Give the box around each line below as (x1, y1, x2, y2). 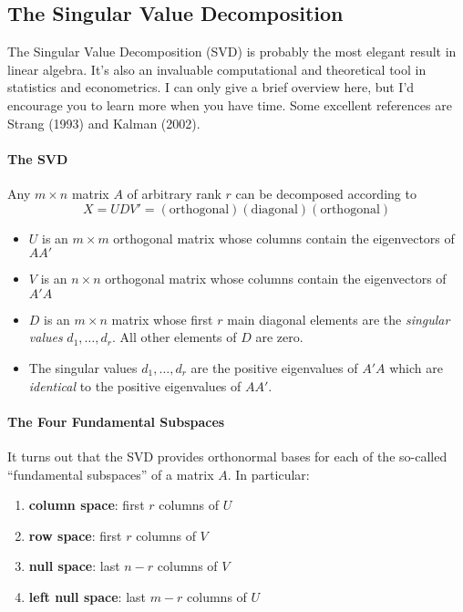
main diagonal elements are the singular (227, 309, 450, 328)
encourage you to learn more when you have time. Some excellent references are (7, 95, 452, 114)
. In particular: (227, 464, 310, 483)
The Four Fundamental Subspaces (7, 411, 225, 430)
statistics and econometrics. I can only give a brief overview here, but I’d (7, 78, 415, 97)
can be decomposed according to (235, 183, 417, 202)
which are (389, 358, 443, 377)
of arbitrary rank (127, 183, 221, 202)
